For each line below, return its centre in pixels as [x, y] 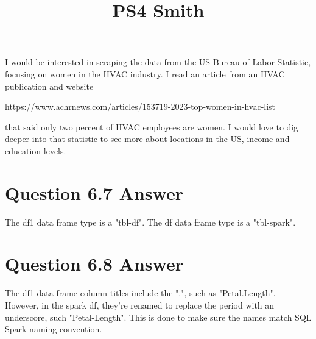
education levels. [36, 150]
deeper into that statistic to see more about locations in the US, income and [147, 139]
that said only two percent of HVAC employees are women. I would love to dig [152, 127]
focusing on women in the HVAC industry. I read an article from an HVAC [145, 73]
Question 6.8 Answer [94, 264]
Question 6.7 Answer [94, 192]
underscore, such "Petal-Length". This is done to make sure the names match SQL [158, 317]
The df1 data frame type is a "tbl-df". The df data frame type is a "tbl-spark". [150, 222]
